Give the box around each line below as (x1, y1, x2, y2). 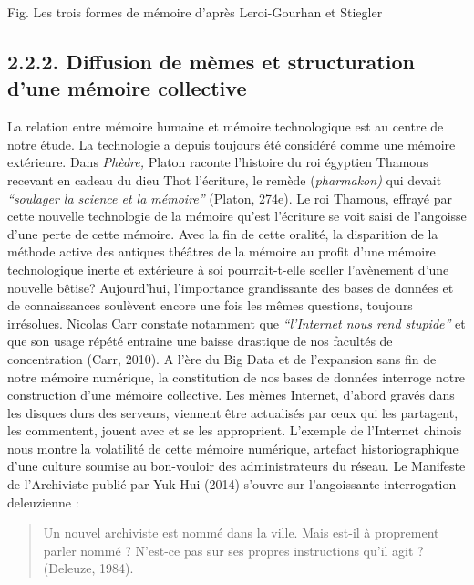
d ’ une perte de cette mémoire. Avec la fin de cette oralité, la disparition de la (7, 224, 438, 243)
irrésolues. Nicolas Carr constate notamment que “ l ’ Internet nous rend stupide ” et (7, 313, 466, 332)
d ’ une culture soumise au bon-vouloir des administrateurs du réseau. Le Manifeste (7, 456, 466, 475)
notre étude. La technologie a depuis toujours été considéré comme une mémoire (7, 134, 456, 153)
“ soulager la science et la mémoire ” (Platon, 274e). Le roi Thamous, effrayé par (7, 188, 452, 207)
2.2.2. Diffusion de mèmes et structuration (7, 47, 415, 75)
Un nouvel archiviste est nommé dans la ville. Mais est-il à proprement (43, 523, 439, 542)
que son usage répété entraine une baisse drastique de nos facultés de (7, 331, 393, 350)
